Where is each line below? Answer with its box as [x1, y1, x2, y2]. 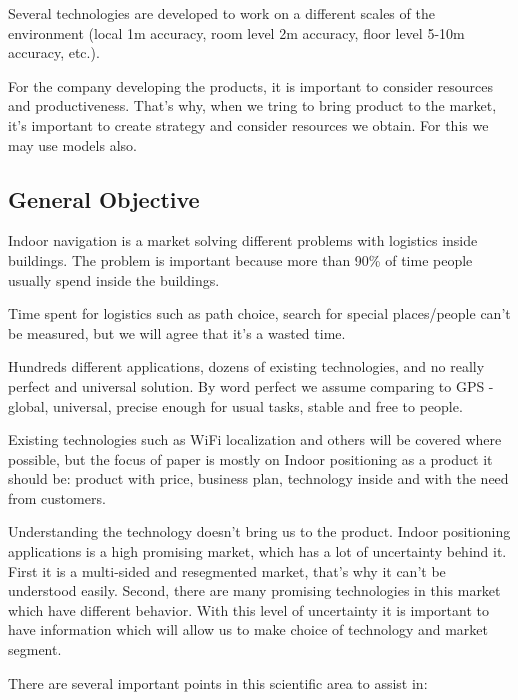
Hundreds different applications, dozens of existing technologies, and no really [8, 356, 485, 377]
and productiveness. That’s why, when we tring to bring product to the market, [8, 95, 497, 116]
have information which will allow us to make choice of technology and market [8, 619, 489, 640]
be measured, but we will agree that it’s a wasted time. [8, 322, 346, 343]
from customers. [8, 487, 106, 508]
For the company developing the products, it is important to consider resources [8, 75, 493, 96]
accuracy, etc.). [8, 42, 100, 63]
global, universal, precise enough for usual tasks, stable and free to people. [8, 395, 463, 416]
